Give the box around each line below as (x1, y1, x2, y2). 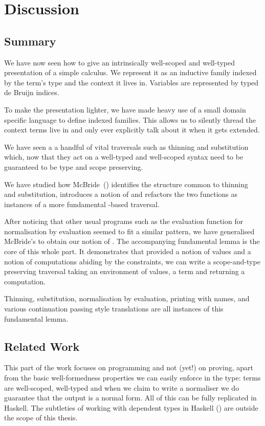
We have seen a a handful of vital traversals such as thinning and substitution (4, 141, 249, 152)
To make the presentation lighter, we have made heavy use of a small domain (4, 104, 246, 115)
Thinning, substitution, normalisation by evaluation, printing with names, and (4, 293, 250, 304)
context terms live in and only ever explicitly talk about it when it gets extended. (4, 124, 260, 135)
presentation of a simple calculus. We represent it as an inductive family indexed (4, 67, 257, 78)
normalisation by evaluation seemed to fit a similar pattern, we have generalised (4, 226, 255, 236)
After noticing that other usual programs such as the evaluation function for (4, 216, 244, 227)
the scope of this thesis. (4, 412, 78, 423)
